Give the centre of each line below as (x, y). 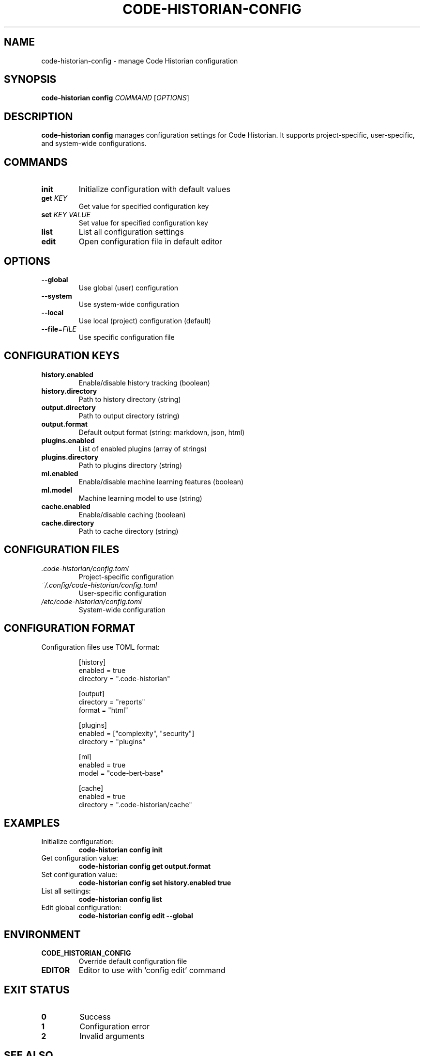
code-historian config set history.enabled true (155, 883)
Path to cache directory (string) (129, 531)
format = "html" (103, 710)
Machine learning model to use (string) (140, 498)
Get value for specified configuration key (144, 207)
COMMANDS (36, 162)
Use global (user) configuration (129, 288)
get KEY (54, 198)
